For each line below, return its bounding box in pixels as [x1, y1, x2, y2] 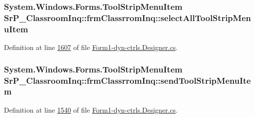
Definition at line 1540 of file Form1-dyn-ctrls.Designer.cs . [4, 104, 178, 115]
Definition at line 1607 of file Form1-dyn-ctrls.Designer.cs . [4, 42, 178, 52]
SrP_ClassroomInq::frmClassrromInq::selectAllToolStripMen [4, 11, 251, 24]
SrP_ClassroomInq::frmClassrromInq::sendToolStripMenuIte [4, 74, 251, 86]
